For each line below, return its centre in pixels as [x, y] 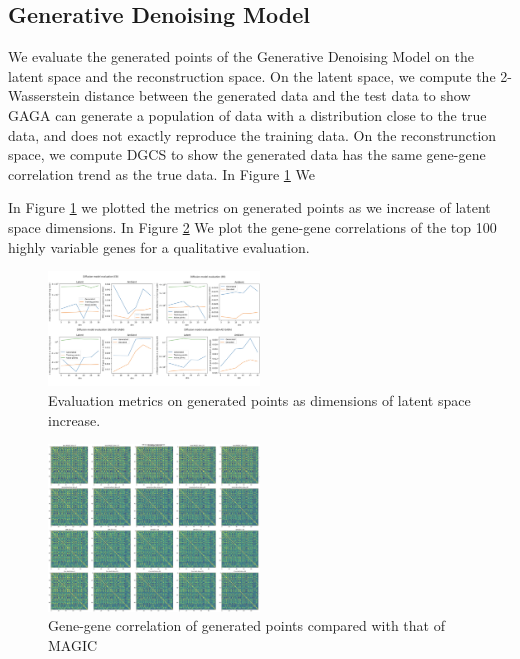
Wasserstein [44, 95]
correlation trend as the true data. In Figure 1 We [161, 173]
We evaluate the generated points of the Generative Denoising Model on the [241, 56]
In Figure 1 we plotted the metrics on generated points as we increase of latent [249, 207]
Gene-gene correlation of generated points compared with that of [246, 625]
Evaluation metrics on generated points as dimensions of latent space [259, 400]
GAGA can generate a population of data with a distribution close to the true [247, 114]
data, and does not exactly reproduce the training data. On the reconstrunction [252, 134]
